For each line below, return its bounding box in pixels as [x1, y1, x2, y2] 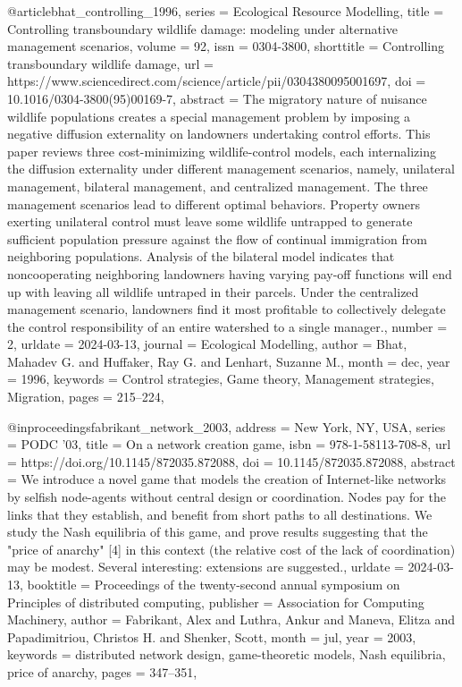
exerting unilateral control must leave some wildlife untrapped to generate [7, 212, 413, 231]
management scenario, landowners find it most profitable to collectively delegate [7, 300, 446, 318]
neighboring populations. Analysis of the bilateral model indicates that [7, 247, 395, 266]
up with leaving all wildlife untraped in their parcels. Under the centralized [7, 282, 419, 301]
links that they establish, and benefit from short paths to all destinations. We [7, 505, 433, 523]
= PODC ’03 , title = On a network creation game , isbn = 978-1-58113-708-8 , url [7, 435, 451, 454]
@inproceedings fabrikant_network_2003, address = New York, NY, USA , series [7, 417, 446, 436]
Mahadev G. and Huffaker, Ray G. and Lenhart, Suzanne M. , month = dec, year [7, 352, 450, 370]
